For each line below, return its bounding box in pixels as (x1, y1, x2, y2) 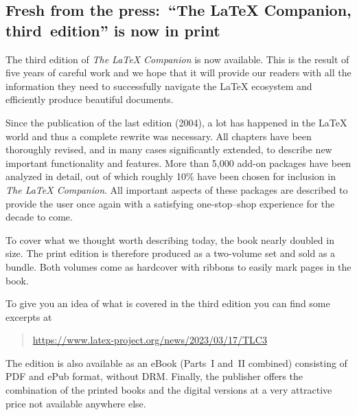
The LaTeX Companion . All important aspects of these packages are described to (5, 182, 348, 197)
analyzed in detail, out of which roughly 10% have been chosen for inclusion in (5, 169, 336, 183)
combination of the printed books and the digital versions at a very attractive (5, 383, 332, 397)
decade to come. (5, 210, 73, 224)
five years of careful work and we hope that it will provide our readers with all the (5, 65, 352, 80)
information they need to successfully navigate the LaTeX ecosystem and (5, 78, 312, 93)
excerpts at (5, 309, 52, 324)
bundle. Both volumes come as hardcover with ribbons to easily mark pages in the (5, 259, 352, 273)
